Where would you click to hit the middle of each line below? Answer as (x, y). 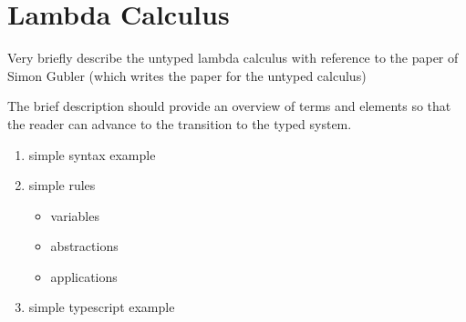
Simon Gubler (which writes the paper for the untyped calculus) (187, 75)
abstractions (84, 246)
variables (75, 215)
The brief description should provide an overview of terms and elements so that (229, 106)
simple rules (62, 185)
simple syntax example (92, 154)
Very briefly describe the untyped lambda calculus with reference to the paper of (233, 58)
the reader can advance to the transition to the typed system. (180, 123)
